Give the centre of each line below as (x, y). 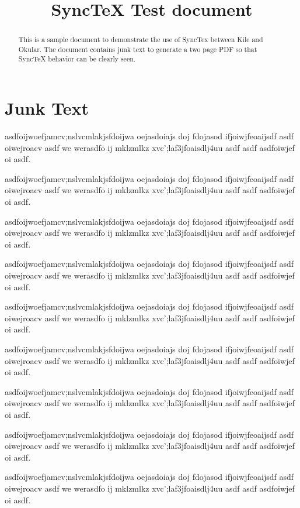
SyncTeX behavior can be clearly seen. (77, 59)
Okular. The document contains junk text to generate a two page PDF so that (138, 49)
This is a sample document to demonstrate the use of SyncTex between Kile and (141, 40)
